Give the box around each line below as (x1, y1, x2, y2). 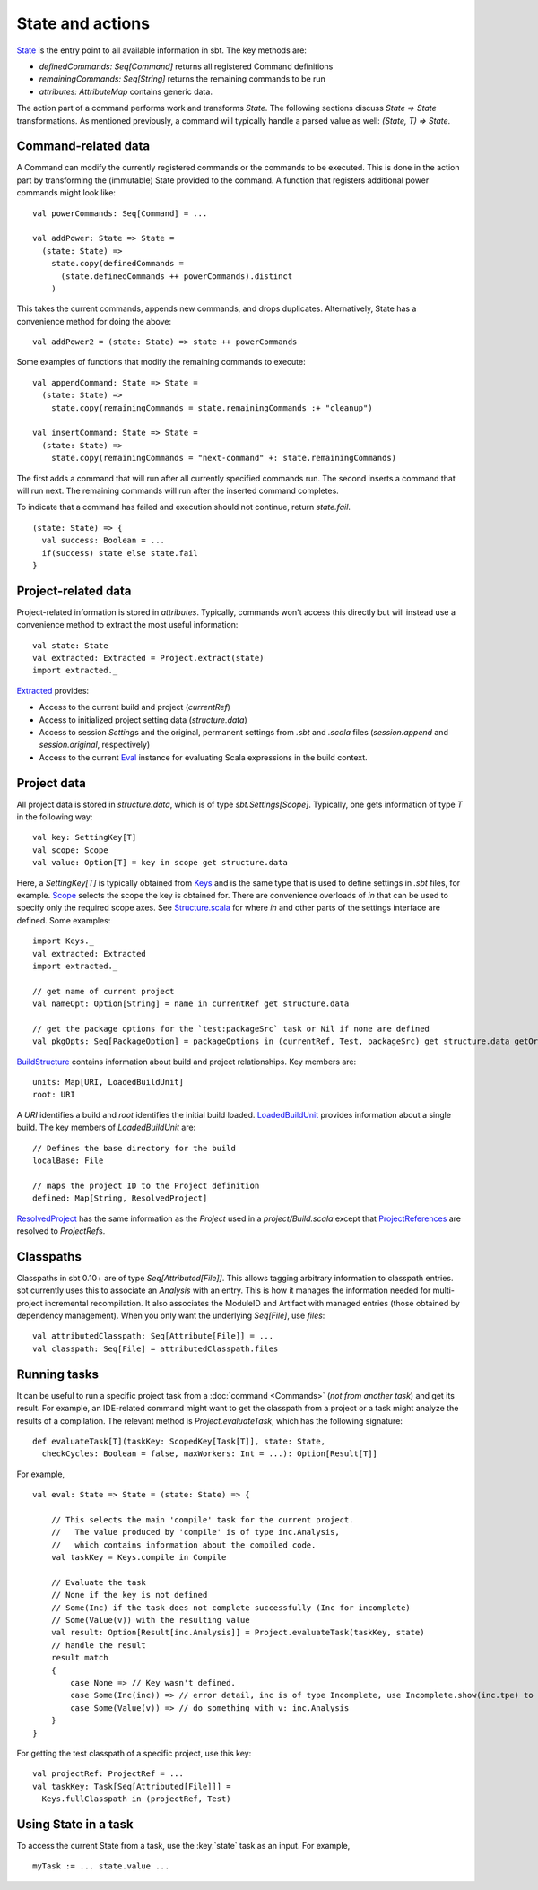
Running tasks (16, 1366, 99, 1382)
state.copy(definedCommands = (50, 258, 184, 269)
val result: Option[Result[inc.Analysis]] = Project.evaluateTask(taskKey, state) (50, 1627, 425, 1638)
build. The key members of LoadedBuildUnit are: (16, 1122, 196, 1133)
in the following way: (16, 811, 93, 822)
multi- (432, 1285, 455, 1296)
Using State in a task (16, 1816, 134, 1832)
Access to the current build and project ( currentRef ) (39, 702, 230, 713)
